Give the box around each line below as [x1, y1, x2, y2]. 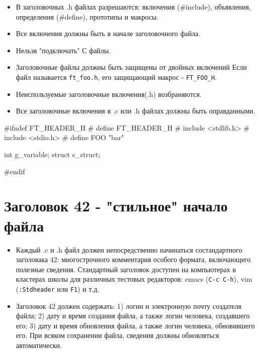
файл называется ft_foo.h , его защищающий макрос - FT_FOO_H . [16, 71, 217, 82]
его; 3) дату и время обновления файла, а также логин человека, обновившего [16, 320, 255, 330]
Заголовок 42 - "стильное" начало [4, 195, 228, 216]
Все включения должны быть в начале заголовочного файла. [16, 28, 201, 39]
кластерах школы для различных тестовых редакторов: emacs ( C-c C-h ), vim [16, 274, 252, 284]
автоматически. [16, 339, 62, 350]
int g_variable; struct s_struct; [4, 149, 100, 159]
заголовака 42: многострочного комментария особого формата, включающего [16, 254, 251, 265]
